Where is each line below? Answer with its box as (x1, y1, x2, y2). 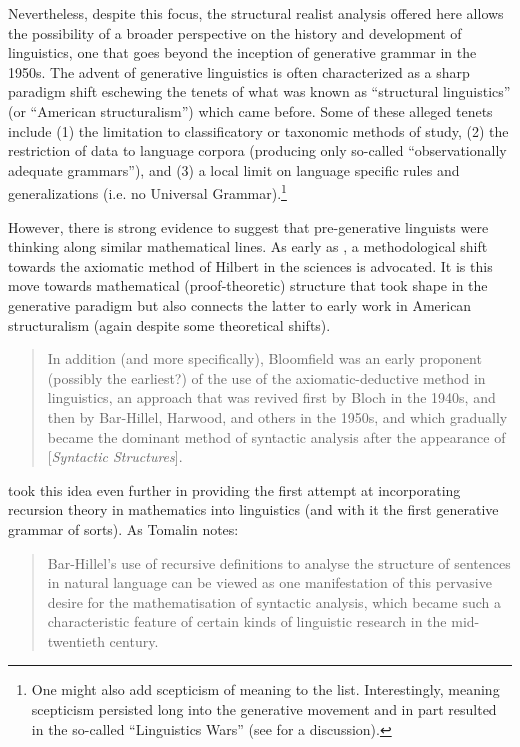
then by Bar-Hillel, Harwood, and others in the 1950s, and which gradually (47, 406, 508, 427)
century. (109, 630, 159, 651)
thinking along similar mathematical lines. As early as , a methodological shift (8, 236, 488, 257)
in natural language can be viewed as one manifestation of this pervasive (47, 572, 492, 593)
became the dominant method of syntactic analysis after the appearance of (47, 426, 506, 447)
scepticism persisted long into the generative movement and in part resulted (31, 699, 497, 720)
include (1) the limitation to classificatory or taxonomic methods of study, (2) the (8, 120, 509, 141)
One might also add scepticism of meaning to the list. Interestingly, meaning (31, 679, 500, 700)
